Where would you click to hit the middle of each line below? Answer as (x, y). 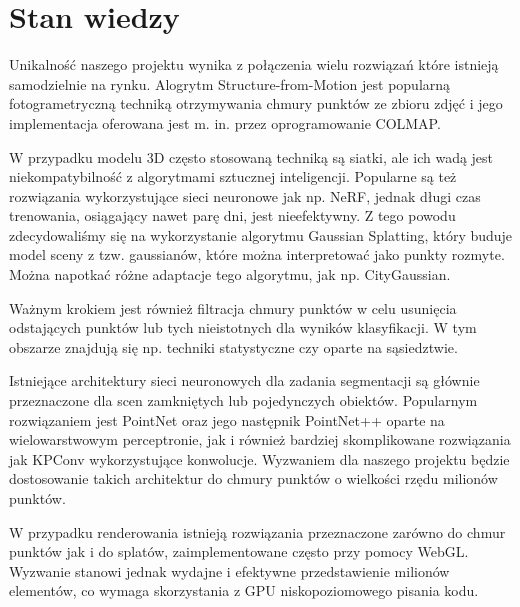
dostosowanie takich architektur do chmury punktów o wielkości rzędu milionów (253, 478)
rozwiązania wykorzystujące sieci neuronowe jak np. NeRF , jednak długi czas (245, 195)
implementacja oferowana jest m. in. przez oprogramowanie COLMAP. (225, 122)
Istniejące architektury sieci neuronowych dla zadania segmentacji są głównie (244, 380)
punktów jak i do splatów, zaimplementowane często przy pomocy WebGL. (239, 551)
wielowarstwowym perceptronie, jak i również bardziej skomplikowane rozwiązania (260, 439)
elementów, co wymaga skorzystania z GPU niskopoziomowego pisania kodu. (244, 590)
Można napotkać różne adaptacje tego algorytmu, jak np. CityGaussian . (230, 274)
